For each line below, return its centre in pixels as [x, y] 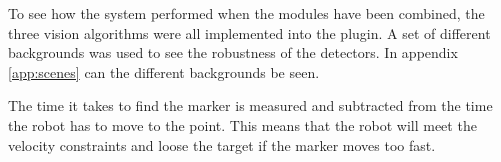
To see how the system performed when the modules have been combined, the [246, 13]
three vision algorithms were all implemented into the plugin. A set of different [249, 32]
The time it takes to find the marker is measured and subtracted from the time [250, 105]
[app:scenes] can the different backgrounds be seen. [164, 71]
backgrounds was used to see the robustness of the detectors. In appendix [233, 52]
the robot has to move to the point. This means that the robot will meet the [242, 124]
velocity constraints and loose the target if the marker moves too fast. [222, 144]
